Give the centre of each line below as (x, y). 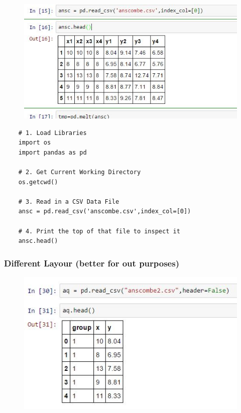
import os (35, 143)
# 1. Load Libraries (52, 133)
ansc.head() (38, 241)
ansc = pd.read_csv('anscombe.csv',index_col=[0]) (105, 212)
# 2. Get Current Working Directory (80, 172)
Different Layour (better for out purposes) (92, 263)
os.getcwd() (38, 182)
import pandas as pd (52, 152)
